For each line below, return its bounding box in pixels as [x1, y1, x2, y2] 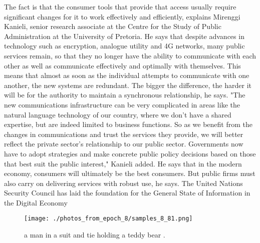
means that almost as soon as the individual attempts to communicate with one [4, 70, 249, 80]
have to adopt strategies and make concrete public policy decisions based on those [4, 148, 256, 158]
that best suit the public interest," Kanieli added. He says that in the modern [4, 158, 242, 168]
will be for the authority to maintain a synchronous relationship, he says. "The [4, 89, 245, 100]
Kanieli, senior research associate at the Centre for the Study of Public [4, 21, 221, 31]
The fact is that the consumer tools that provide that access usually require [4, 1, 236, 11]
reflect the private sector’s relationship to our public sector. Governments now [4, 138, 243, 149]
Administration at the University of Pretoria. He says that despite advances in [4, 30, 244, 41]
